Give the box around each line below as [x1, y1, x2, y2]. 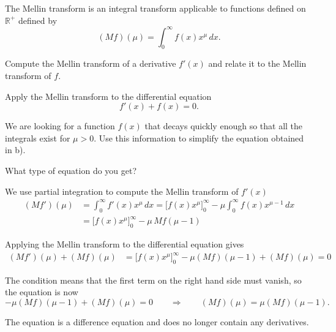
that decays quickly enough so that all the [144, 119, 303, 132]
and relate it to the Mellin [208, 57, 307, 70]
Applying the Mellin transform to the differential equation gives [5, 237, 244, 250]
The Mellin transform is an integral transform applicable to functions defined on [5, 2, 306, 14]
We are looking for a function [5, 119, 115, 132]
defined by [18, 13, 58, 26]
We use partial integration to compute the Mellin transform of [5, 184, 239, 197]
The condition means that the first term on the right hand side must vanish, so [5, 273, 302, 286]
